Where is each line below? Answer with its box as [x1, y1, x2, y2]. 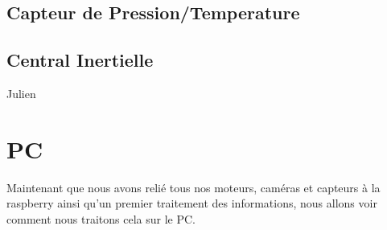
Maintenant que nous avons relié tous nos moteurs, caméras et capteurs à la [6, 179, 381, 195]
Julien [6, 84, 36, 101]
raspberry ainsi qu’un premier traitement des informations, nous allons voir [6, 195, 377, 212]
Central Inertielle [6, 47, 154, 72]
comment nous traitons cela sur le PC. [6, 210, 196, 227]
